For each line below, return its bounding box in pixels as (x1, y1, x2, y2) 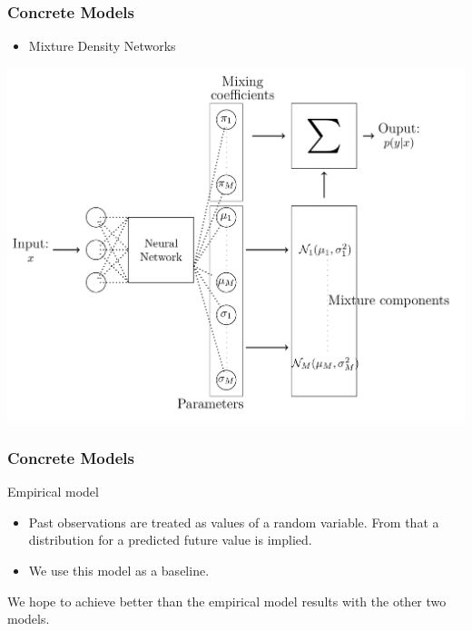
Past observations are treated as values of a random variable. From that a (28, 512, 439, 531)
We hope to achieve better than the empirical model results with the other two (7, 591, 447, 610)
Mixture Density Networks (28, 36, 176, 55)
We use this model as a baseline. (28, 561, 210, 580)
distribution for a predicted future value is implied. (28, 530, 312, 549)
